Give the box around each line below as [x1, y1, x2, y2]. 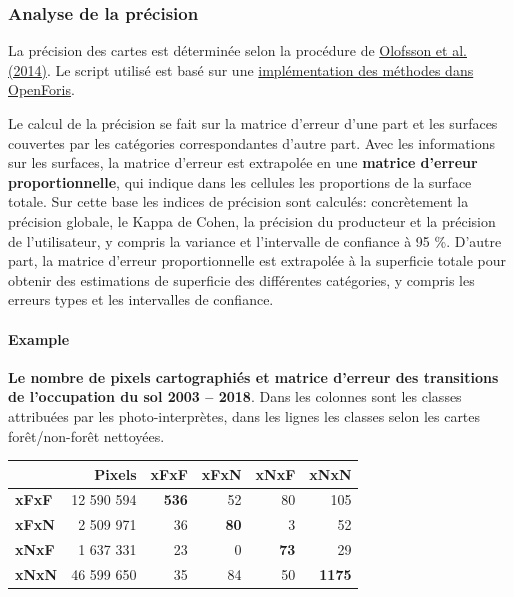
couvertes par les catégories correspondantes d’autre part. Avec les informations [8, 132, 495, 153]
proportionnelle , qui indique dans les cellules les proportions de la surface [8, 171, 472, 192]
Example [8, 328, 70, 349]
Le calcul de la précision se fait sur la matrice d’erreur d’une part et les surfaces [8, 113, 498, 133]
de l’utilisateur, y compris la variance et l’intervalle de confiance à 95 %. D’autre [8, 230, 502, 251]
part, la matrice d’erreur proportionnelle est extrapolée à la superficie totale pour [8, 250, 506, 271]
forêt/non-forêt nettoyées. [8, 425, 165, 446]
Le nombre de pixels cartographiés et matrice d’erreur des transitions [8, 366, 499, 387]
